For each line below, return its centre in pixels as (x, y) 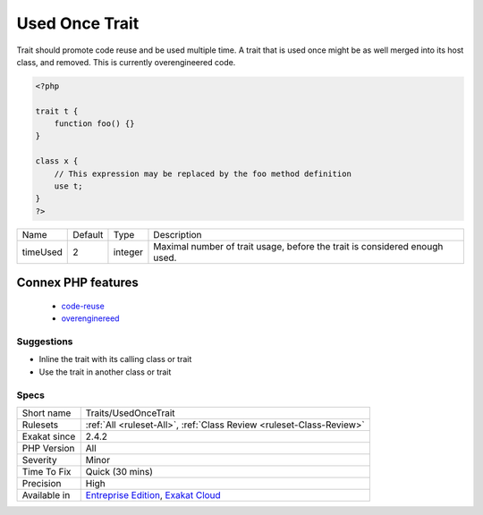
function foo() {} (94, 124)
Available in (46, 494)
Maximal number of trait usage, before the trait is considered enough (298, 246)
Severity (39, 460)
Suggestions (45, 342)
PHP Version (48, 448)
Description (178, 234)
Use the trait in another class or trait (105, 372)
